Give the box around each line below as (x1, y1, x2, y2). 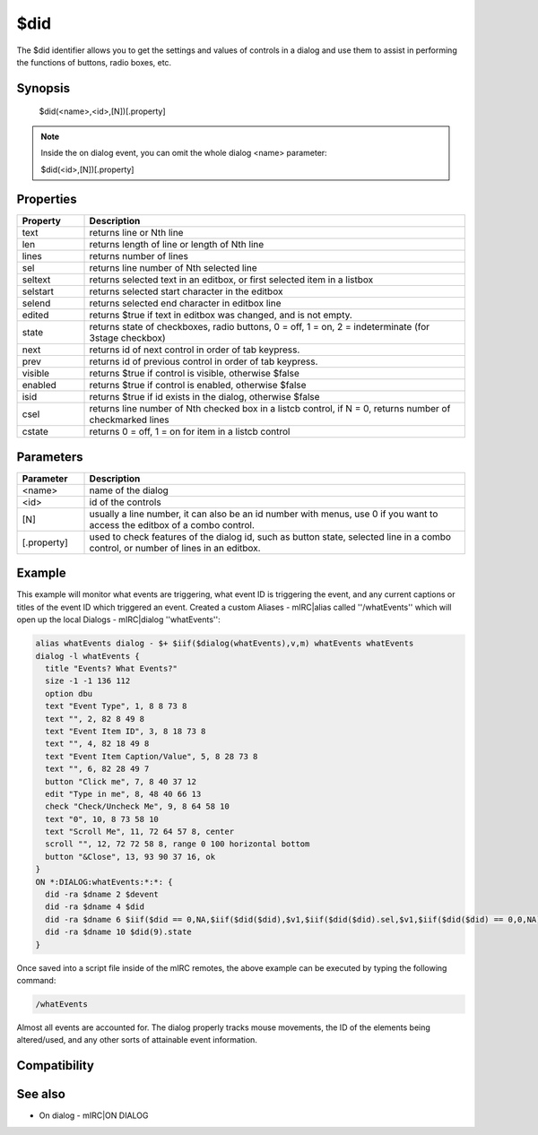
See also (16, 1087, 66, 1102)
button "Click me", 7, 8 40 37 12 (45, 776, 197, 786)
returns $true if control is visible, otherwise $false (89, 368, 299, 380)
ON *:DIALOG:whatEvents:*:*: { (35, 877, 174, 887)
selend (22, 297, 51, 309)
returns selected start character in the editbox (89, 285, 283, 298)
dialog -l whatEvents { (35, 651, 141, 661)
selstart (22, 285, 54, 298)
